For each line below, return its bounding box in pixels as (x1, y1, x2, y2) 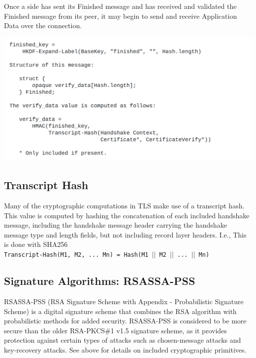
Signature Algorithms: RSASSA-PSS (4, 273, 195, 288)
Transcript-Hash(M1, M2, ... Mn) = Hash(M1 (4, 251, 149, 259)
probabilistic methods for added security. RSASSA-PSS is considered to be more (4, 316, 247, 326)
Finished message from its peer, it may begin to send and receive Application (4, 10, 237, 21)
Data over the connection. (4, 20, 82, 31)
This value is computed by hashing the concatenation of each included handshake (4, 210, 250, 220)
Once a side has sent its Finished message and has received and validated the (4, 1, 237, 11)
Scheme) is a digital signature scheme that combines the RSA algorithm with (4, 306, 237, 316)
